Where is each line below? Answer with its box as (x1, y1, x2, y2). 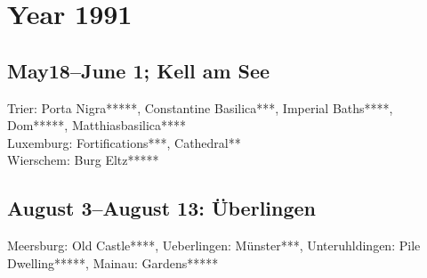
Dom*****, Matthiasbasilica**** (7, 116, 187, 135)
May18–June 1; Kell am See (7, 56, 270, 84)
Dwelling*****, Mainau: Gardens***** (7, 253, 219, 272)
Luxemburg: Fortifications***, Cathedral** (7, 133, 241, 151)
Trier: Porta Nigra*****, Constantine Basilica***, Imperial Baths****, (7, 98, 393, 117)
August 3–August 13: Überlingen (7, 194, 317, 222)
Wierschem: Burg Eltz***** (7, 151, 159, 169)
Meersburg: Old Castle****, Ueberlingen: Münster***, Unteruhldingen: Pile (7, 236, 421, 255)
